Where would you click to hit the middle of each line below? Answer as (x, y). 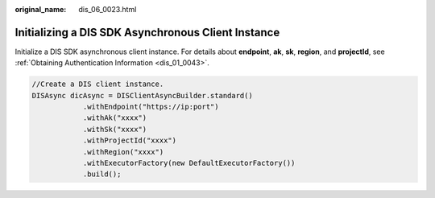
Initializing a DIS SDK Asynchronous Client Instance (147, 32)
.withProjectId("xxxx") (130, 140)
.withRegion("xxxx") (123, 152)
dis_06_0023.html (108, 9)
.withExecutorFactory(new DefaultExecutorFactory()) (189, 163)
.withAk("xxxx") (115, 118)
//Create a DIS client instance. (98, 84)
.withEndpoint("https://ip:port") (151, 107)
